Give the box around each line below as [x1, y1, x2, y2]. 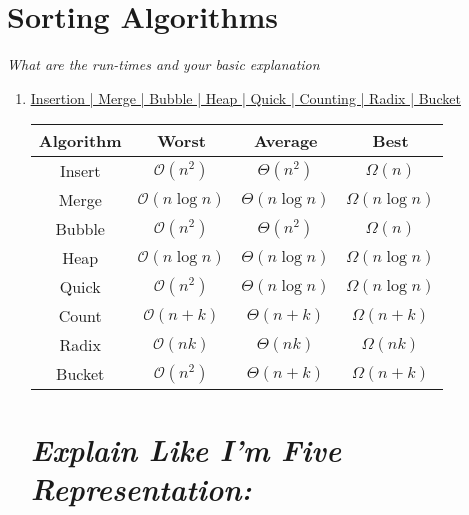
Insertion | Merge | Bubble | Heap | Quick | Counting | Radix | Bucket [30, 87, 461, 108]
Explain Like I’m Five [30, 428, 342, 470]
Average [253, 129, 318, 153]
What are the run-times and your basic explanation [7, 54, 320, 75]
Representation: [30, 467, 252, 509]
